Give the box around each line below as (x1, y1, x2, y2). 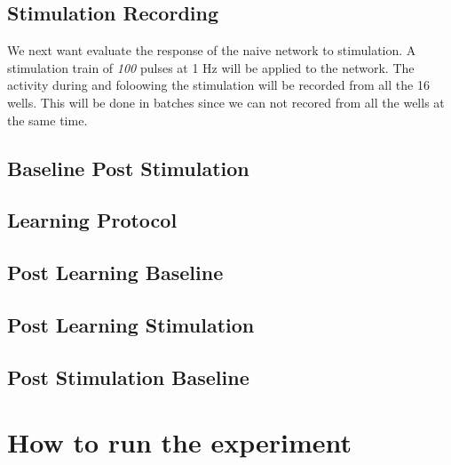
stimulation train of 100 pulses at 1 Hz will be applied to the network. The (7, 58, 415, 76)
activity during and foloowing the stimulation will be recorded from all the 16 (7, 76, 430, 94)
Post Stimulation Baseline (7, 363, 249, 390)
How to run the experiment (7, 424, 352, 461)
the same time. (7, 110, 88, 129)
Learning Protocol (7, 206, 178, 234)
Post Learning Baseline (7, 259, 224, 286)
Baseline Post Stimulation (7, 154, 249, 181)
